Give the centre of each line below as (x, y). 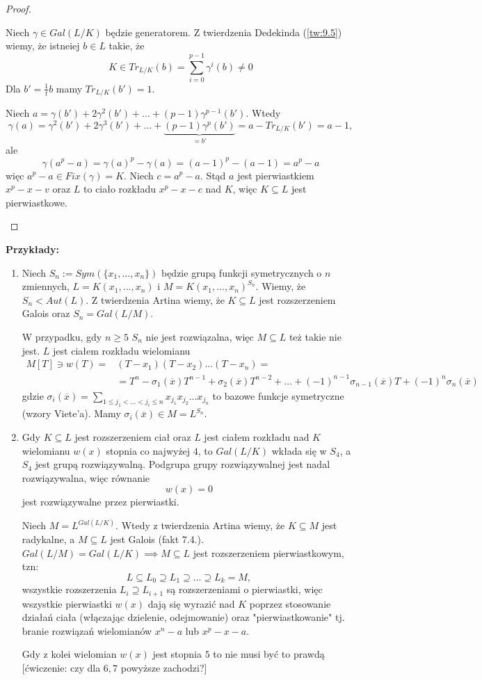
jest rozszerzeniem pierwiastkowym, (268, 552)
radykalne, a (48, 539)
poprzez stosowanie (290, 603)
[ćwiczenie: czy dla (61, 668)
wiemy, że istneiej (43, 46)
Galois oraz (46, 313)
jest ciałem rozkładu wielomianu (122, 350)
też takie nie (315, 336)
